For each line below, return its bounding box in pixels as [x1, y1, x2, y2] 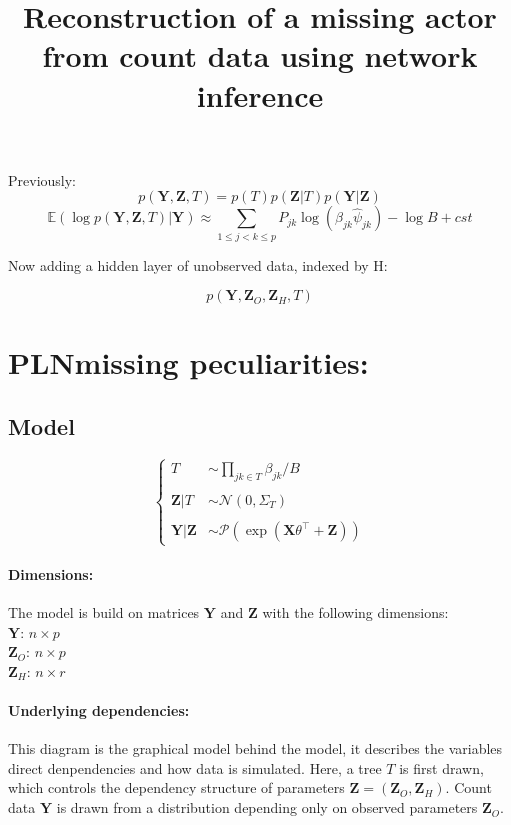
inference [196, 74, 324, 115]
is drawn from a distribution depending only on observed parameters [56, 797, 478, 818]
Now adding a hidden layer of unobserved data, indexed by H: [8, 254, 388, 275]
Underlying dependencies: [8, 700, 190, 721]
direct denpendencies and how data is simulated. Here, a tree [8, 757, 382, 778]
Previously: [8, 169, 76, 190]
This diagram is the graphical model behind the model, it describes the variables [8, 738, 503, 759]
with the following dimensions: [262, 602, 449, 623]
